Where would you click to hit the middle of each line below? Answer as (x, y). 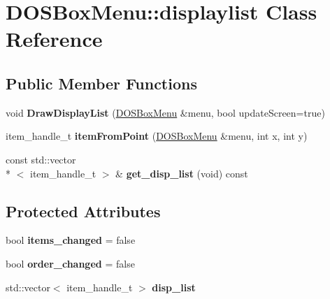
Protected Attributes (83, 211)
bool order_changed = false (70, 263)
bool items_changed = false (71, 240)
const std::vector (41, 159)
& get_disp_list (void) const (182, 173)
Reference (54, 39)
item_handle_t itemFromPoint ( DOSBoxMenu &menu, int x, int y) (157, 136)
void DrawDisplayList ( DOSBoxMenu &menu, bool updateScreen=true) (165, 112)
